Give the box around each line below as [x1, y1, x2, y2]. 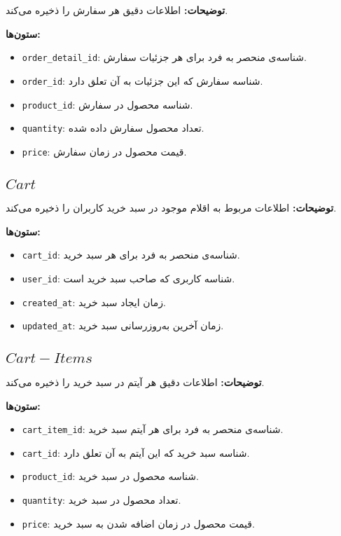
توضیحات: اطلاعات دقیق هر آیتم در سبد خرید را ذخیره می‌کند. [6, 374, 265, 389]
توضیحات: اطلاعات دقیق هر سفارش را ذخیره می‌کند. [6, 3, 228, 17]
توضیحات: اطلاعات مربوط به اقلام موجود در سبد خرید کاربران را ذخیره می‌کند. [6, 200, 337, 215]
